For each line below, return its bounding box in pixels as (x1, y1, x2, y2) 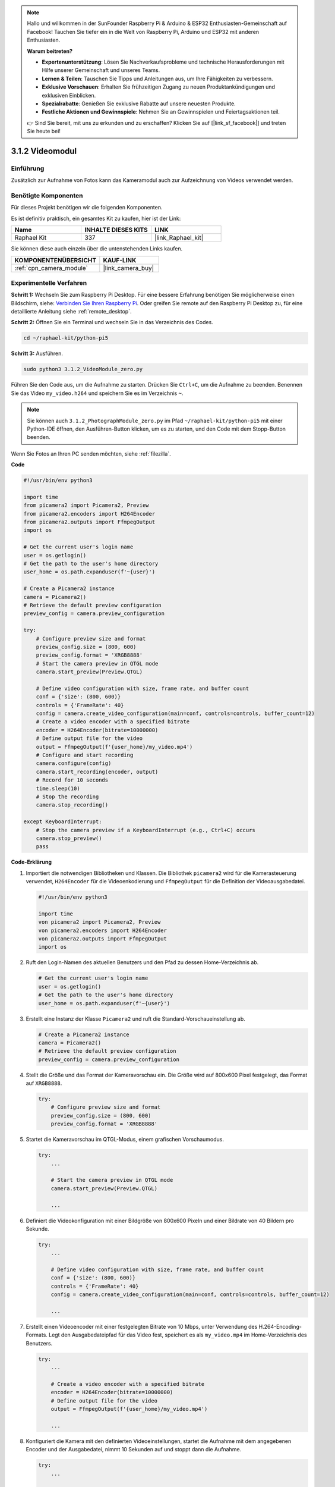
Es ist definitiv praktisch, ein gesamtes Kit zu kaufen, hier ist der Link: (11, 215, 181, 222)
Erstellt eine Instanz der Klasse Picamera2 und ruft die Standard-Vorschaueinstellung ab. (26, 1015, 246, 1022)
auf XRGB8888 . (26, 1080, 62, 1087)
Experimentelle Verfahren (11, 278, 87, 287)
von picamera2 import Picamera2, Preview (38, 919, 161, 926)
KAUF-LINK (103, 256, 137, 264)
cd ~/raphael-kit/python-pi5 (23, 335, 109, 341)
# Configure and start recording (36, 752, 134, 758)
